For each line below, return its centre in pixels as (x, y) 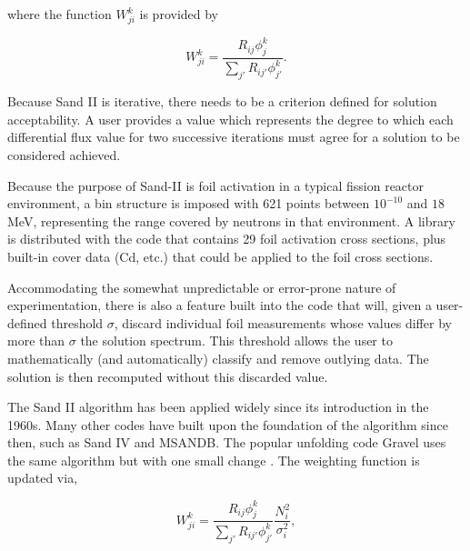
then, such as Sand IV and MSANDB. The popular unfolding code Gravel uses (227, 442)
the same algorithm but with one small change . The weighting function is (214, 460)
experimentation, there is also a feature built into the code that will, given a (220, 305)
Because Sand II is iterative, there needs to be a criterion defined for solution (222, 101)
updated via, (43, 478)
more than (36, 341)
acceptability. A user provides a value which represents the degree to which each (230, 119)
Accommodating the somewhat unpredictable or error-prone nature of (202, 287)
